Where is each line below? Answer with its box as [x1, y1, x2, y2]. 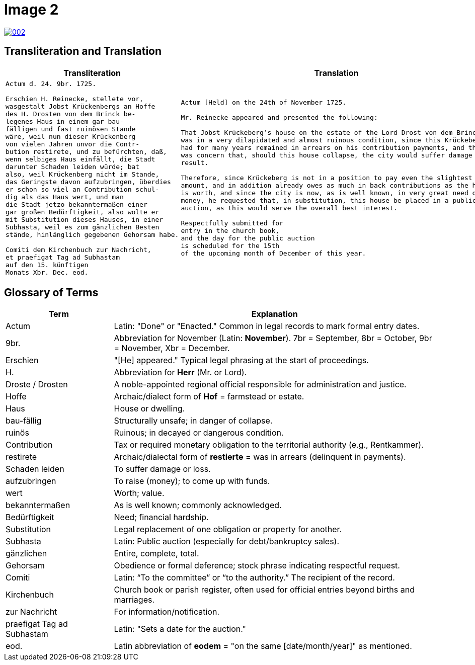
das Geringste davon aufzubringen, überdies [6, 178, 171, 186]
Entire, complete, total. [114, 548, 199, 559]
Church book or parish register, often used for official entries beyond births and [114, 585, 415, 595]
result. [181, 159, 209, 167]
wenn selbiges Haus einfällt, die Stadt [6, 155, 155, 163]
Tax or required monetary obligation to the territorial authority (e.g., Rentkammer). [114, 440, 424, 450]
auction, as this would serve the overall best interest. [181, 204, 398, 212]
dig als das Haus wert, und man [6, 193, 124, 201]
